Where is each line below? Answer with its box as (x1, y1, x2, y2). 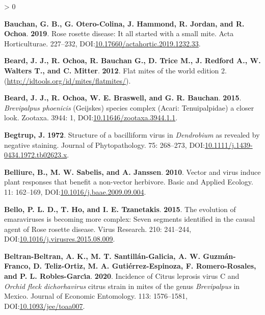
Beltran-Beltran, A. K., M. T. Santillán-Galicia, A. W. (4, 250, 201, 261)
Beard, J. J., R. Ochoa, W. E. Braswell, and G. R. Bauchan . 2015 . (4, 92, 242, 103)
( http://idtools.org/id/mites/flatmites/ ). (4, 75, 131, 86)
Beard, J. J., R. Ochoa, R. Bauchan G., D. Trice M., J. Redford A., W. (4, 55, 261, 66)
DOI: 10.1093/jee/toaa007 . (4, 300, 85, 311)
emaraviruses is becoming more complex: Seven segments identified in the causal (4, 214, 255, 224)
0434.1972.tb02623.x (4, 149, 67, 160)
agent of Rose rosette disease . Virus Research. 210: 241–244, (4, 223, 192, 234)
